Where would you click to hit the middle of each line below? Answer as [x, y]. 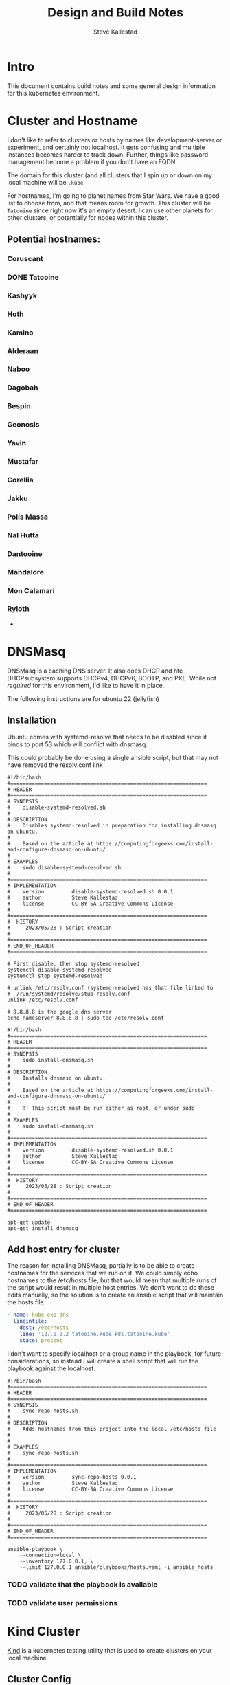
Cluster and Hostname [73, 121]
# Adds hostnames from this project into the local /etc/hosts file [112, 1429]
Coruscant [25, 258]
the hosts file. [26, 1302]
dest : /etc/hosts [44, 1328]
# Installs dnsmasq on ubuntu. [57, 1078]
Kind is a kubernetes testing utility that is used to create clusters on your [110, 1650]
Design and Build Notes [115, 13]
